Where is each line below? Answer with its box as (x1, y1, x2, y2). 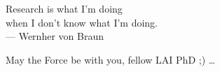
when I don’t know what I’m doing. (6, 15, 158, 29)
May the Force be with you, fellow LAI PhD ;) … (6, 52, 216, 66)
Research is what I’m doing (6, 1, 123, 15)
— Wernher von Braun (6, 29, 104, 43)
